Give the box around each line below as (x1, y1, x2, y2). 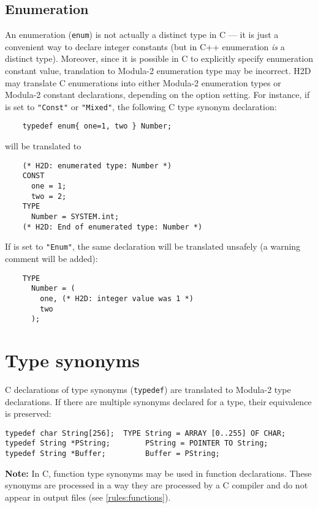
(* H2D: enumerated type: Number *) (22, 161, 172, 170)
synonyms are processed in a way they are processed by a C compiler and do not (5, 479, 308, 491)
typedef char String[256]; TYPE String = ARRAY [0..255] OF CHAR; (5, 428, 286, 438)
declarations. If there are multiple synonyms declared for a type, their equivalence (5, 395, 312, 408)
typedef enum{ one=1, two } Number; (22, 122, 172, 131)
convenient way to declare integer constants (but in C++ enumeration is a (5, 40, 285, 53)
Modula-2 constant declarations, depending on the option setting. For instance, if (5, 88, 310, 101)
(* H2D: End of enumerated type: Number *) (22, 222, 203, 231)
